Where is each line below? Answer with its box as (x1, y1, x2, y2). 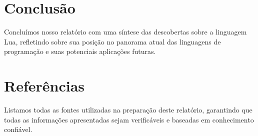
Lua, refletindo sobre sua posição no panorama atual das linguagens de (4, 36, 221, 46)
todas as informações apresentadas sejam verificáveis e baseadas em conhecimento (4, 114, 254, 124)
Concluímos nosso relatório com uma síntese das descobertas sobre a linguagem (4, 26, 247, 37)
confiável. (4, 124, 32, 134)
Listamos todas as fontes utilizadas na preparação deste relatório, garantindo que (4, 104, 252, 115)
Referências (4, 75, 85, 96)
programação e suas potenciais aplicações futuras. (4, 46, 156, 56)
